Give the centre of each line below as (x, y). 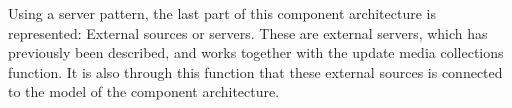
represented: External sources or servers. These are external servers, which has (248, 32)
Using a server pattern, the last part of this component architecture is (222, 13)
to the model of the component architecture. (144, 91)
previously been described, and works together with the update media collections (256, 52)
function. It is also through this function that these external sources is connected (255, 71)
